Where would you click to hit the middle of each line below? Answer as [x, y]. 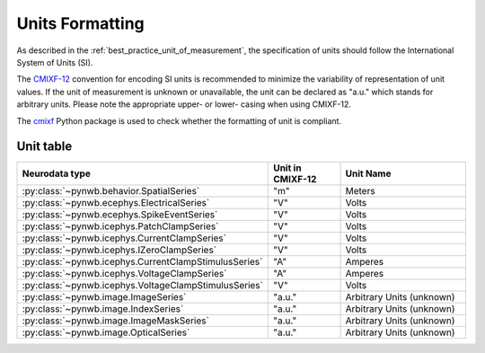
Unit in [287, 168]
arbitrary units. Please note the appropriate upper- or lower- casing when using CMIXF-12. [184, 104]
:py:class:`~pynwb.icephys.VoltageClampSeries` [124, 274]
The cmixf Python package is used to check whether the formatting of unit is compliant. [179, 120]
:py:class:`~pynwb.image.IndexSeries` [103, 309]
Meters [361, 191]
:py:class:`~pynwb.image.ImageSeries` [104, 297]
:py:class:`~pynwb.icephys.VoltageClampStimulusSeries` [143, 286]
